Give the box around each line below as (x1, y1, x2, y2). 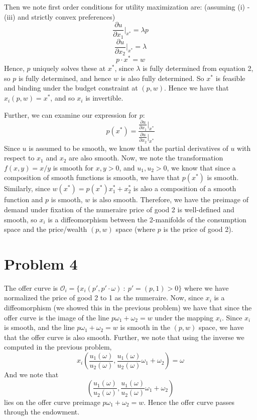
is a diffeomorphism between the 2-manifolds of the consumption (48, 214, 246, 224)
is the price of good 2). (163, 224, 233, 234)
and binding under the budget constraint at (4, 82, 138, 93)
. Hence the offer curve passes (144, 396, 234, 407)
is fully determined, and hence (18, 72, 111, 83)
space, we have (198, 322, 244, 332)
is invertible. (85, 93, 123, 103)
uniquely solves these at (33, 63, 106, 73)
